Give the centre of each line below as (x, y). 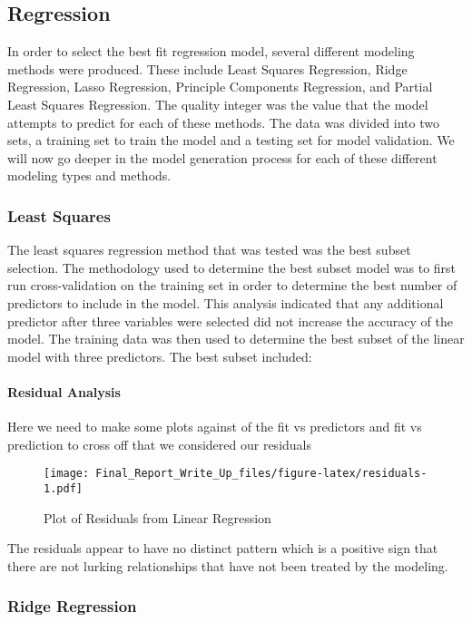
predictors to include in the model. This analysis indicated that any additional (226, 302)
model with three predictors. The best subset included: (160, 356)
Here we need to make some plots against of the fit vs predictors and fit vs (215, 427)
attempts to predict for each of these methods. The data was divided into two (223, 122)
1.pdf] (63, 488)
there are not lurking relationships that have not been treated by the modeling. (228, 565)
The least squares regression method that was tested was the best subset (209, 250)
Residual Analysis (64, 391)
